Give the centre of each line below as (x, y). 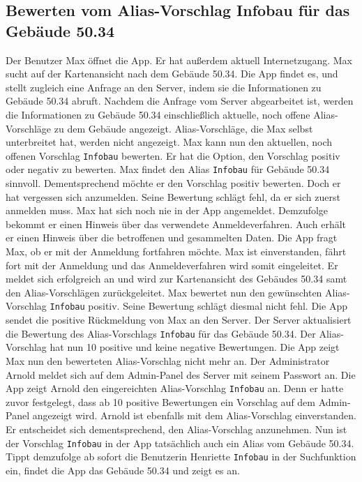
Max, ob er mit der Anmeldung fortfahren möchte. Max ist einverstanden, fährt (176, 251)
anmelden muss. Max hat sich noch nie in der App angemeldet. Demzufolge (167, 210)
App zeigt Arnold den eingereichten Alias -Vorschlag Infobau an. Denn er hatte (175, 388)
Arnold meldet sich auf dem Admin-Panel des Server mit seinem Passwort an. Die (181, 374)
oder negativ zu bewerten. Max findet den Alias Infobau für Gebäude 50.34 (168, 169)
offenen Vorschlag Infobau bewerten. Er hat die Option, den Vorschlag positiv (173, 155)
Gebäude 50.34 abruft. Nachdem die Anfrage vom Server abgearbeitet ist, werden (180, 101)
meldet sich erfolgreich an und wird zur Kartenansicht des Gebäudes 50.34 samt (176, 279)
